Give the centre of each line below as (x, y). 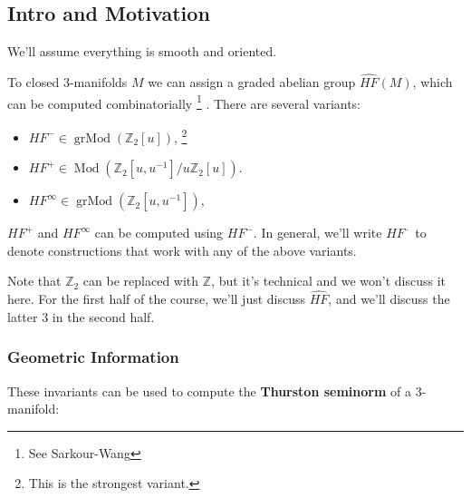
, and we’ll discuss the (389, 299)
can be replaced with (141, 281)
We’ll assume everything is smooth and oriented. (142, 51)
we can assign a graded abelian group (252, 82)
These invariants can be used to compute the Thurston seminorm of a (209, 391)
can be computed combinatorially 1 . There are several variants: (184, 102)
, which (433, 82)
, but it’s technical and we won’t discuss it (328, 281)
